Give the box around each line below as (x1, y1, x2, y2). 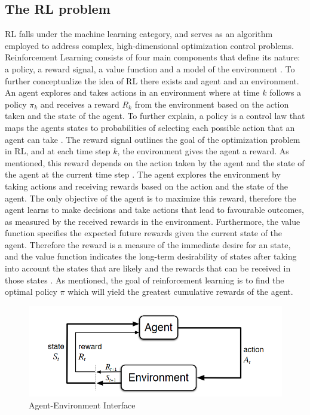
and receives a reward (40, 97, 119, 110)
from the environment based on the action (134, 97, 289, 110)
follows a (269, 86, 302, 99)
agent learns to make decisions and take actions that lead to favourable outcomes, (5, 203, 304, 216)
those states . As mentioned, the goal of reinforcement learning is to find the (5, 273, 284, 286)
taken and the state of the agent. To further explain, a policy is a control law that (5, 109, 305, 122)
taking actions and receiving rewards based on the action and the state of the (5, 179, 288, 192)
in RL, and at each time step (5, 145, 111, 157)
